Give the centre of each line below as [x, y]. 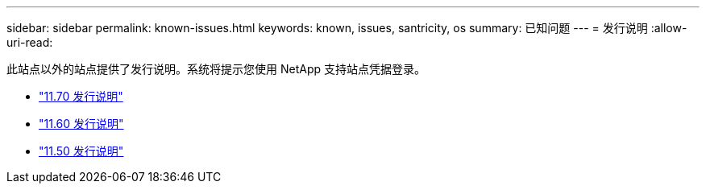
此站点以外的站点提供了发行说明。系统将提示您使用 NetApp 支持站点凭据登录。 [216, 69]
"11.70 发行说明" [81, 96]
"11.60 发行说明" [81, 124]
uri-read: [30, 42]
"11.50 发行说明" [81, 151]
